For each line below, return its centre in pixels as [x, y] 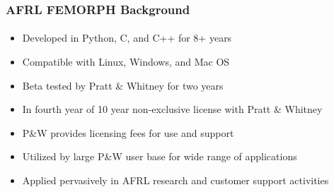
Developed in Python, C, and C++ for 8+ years [127, 38]
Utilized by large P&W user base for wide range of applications [160, 156]
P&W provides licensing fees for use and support [128, 132]
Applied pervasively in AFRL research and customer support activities [175, 180]
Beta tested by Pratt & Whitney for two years [123, 85]
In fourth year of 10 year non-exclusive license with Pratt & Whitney [172, 109]
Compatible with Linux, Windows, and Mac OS [126, 62]
